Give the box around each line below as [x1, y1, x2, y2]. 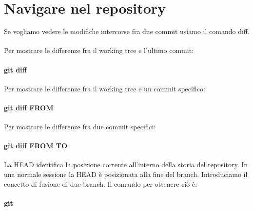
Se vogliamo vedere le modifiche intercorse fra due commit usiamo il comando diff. [4, 26, 250, 36]
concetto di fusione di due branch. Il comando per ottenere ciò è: [4, 178, 197, 189]
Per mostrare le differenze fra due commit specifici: [4, 122, 156, 132]
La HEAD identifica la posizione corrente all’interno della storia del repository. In [4, 159, 248, 170]
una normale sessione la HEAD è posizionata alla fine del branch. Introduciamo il [4, 169, 248, 179]
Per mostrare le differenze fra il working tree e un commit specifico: [4, 83, 205, 93]
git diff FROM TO [4, 141, 68, 151]
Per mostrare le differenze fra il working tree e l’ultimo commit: [4, 45, 194, 55]
